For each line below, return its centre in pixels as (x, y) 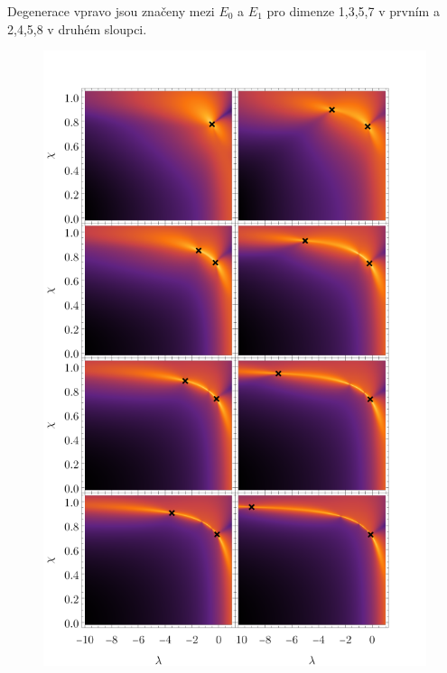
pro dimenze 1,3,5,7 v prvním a (353, 11)
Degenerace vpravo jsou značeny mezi (111, 11)
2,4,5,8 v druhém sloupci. (77, 28)
